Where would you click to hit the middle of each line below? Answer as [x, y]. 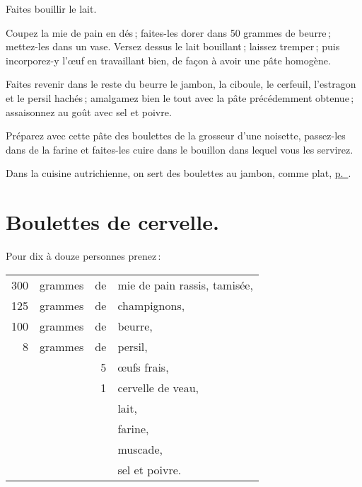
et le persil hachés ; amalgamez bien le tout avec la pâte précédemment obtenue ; [180, 97]
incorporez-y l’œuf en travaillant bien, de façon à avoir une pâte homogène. [168, 60]
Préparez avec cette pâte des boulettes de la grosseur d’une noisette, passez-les [176, 136]
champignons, [151, 305]
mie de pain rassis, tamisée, [185, 285]
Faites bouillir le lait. [51, 8]
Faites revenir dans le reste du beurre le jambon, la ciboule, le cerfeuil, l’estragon [181, 84]
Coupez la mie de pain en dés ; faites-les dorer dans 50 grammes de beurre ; [168, 32]
